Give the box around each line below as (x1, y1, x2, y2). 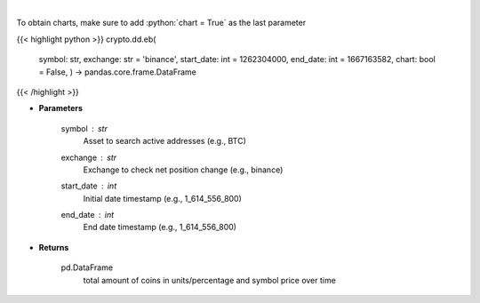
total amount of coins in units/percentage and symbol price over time (83, 275, 337, 285)
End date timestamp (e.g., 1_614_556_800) (83, 222, 237, 233)
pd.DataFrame (60, 262, 114, 273)
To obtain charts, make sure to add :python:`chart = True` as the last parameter (16, 18, 307, 28)
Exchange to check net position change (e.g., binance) (83, 164, 284, 175)
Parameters (38, 103, 84, 114)
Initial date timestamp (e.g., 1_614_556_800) (83, 193, 242, 203)
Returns (38, 242, 69, 252)
